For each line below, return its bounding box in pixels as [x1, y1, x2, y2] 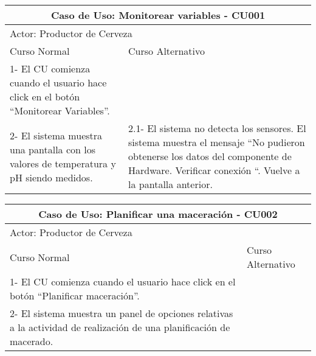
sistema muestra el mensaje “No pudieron [128, 135, 305, 149]
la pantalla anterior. [128, 177, 213, 191]
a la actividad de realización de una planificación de [10, 320, 230, 334]
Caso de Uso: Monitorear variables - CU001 [50, 8, 266, 22]
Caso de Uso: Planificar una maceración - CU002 [38, 207, 278, 221]
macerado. [10, 334, 53, 348]
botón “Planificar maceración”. [10, 288, 140, 302]
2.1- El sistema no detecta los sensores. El [128, 121, 306, 135]
